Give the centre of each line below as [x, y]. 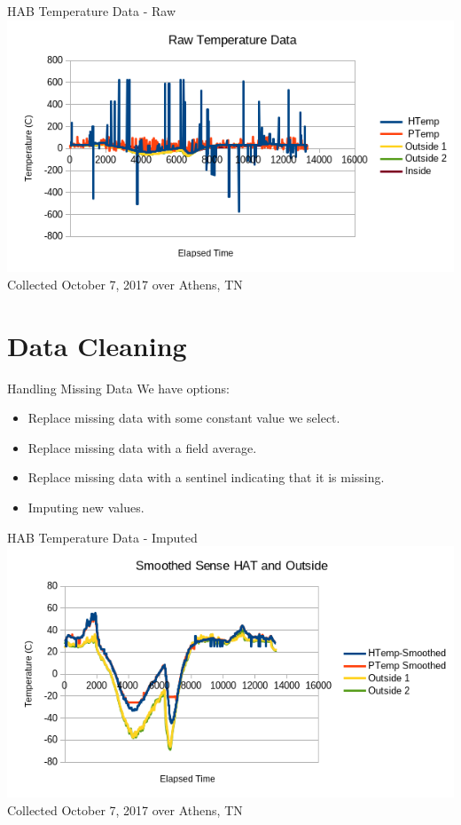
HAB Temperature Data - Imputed [102, 537]
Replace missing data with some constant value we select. [184, 418]
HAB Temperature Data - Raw [92, 11]
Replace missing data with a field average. [142, 447]
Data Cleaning [97, 345]
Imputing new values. [86, 507]
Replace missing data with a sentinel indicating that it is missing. [206, 477]
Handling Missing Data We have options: [118, 388]
